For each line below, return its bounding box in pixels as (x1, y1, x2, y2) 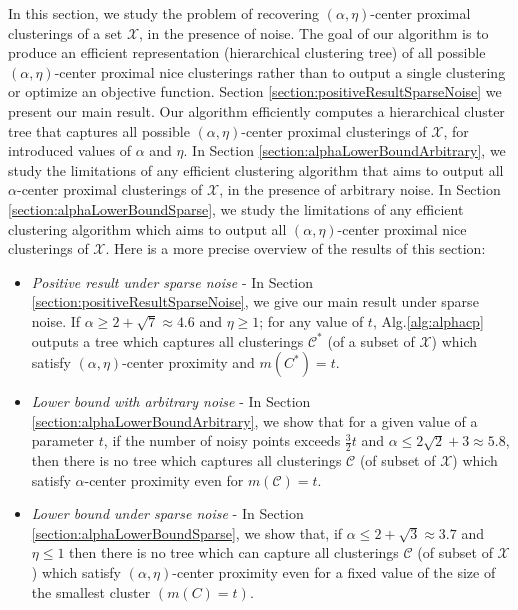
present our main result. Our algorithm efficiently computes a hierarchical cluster (8, 100, 505, 121)
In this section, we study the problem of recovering (8, 3, 320, 23)
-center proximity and (122, 352, 255, 373)
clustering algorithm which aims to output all (8, 218, 287, 239)
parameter (31, 430, 95, 451)
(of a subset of (327, 330, 415, 351)
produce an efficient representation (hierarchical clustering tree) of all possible (8, 42, 486, 63)
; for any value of (259, 310, 364, 331)
